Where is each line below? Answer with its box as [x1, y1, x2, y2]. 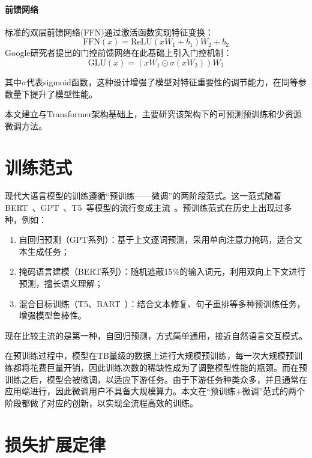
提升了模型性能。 [29, 87, 97, 100]
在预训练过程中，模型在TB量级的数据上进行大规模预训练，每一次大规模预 [5, 349, 295, 362]
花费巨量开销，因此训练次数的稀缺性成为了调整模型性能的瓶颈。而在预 [29, 361, 307, 374]
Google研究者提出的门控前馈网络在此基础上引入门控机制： [5, 46, 232, 59]
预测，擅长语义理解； [19, 277, 103, 290]
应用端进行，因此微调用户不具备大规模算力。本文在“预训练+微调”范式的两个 [5, 385, 305, 397]
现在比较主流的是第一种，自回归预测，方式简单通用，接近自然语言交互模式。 [5, 329, 307, 341]
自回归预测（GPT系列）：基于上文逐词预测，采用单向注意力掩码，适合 [19, 233, 294, 246]
